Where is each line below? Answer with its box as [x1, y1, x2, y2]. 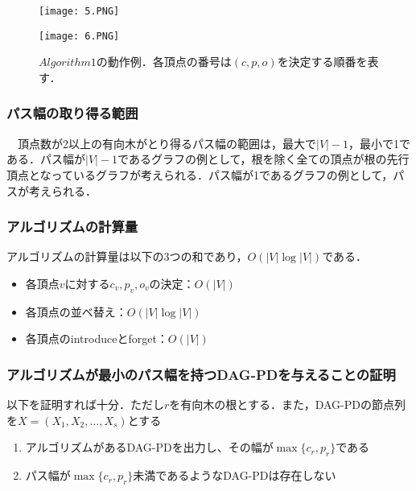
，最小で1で [348, 134, 411, 151]
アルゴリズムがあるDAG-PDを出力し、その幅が [25, 439, 274, 456]
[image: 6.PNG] [39, 30, 120, 42]
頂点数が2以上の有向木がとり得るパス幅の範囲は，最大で [17, 134, 316, 151]
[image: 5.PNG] [39, 6, 120, 17]
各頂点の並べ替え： [25, 303, 127, 320]
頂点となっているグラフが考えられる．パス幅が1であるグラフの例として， [6, 166, 393, 183]
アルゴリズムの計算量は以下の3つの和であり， [6, 248, 248, 265]
